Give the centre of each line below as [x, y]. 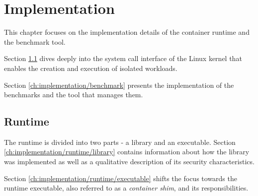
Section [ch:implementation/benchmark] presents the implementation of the [119, 85]
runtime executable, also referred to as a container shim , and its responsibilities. [126, 188]
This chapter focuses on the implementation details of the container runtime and [127, 32]
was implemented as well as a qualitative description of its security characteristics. [129, 162]
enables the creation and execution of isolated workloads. [91, 68]
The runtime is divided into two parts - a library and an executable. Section [120, 142]
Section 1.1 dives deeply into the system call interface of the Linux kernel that [123, 58]
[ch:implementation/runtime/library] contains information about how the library [127, 152]
